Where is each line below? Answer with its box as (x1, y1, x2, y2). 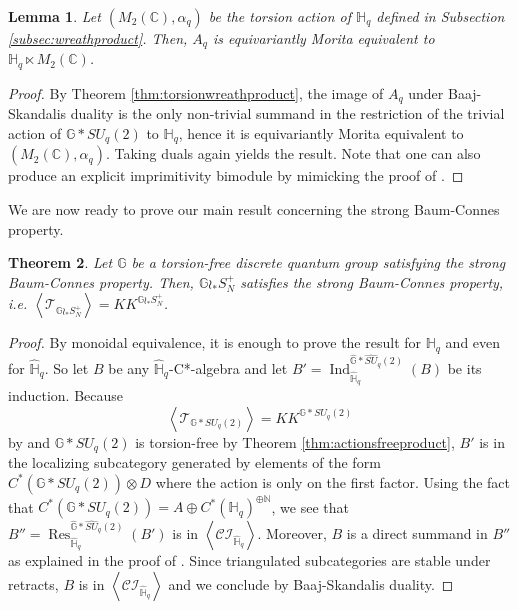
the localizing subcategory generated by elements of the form (8, 452, 381, 473)
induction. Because (8, 385, 123, 405)
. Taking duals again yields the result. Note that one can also (105, 143, 481, 164)
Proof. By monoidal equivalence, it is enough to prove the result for (8, 332, 422, 353)
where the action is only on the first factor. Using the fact (155, 471, 510, 492)
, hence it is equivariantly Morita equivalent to (178, 122, 464, 143)
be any (108, 357, 150, 378)
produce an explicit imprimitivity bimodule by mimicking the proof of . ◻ (8, 165, 464, 186)
